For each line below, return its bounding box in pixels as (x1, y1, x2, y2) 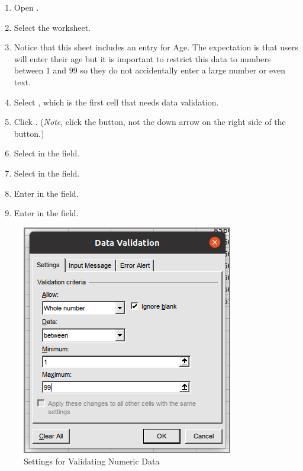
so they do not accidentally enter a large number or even (80, 64, 286, 76)
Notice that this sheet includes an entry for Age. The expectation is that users (14, 41, 298, 53)
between (14, 64, 44, 76)
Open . (14, 1, 39, 13)
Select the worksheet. (14, 21, 91, 33)
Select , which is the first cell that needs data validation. (14, 95, 219, 108)
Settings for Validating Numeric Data (24, 455, 160, 467)
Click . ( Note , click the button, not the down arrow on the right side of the (14, 116, 286, 128)
